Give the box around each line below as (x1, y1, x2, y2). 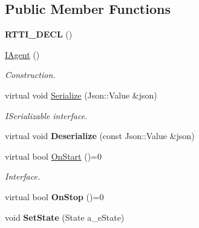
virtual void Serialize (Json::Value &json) (5, 88, 157, 101)
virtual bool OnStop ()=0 (5, 190, 104, 203)
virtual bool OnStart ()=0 (5, 149, 102, 162)
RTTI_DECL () (5, 28, 73, 41)
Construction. (5, 68, 56, 81)
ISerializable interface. (5, 109, 88, 122)
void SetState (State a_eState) (5, 210, 125, 223)
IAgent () (5, 48, 40, 60)
